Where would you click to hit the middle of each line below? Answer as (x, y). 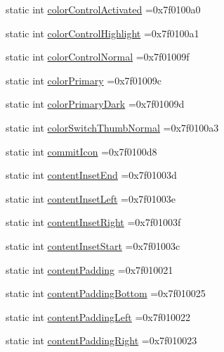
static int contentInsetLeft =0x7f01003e (91, 198)
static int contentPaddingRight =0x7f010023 (101, 340)
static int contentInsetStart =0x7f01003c (93, 245)
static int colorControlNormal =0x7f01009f (98, 57)
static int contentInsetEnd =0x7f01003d (91, 175)
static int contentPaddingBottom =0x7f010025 (106, 293)
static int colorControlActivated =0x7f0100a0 (103, 9)
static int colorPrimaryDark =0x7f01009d (95, 104)
